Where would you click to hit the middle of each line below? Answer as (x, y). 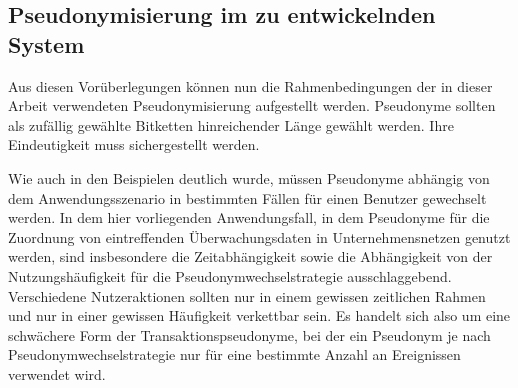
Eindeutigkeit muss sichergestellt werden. (134, 144)
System (46, 43)
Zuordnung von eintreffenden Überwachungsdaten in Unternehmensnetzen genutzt (259, 236)
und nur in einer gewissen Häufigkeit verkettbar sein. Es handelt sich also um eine (259, 315)
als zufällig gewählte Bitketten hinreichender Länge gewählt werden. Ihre (231, 124)
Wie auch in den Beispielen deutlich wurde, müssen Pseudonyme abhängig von (249, 177)
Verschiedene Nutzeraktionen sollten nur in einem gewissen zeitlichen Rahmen (247, 295)
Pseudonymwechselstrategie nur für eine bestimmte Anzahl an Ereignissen (234, 354)
